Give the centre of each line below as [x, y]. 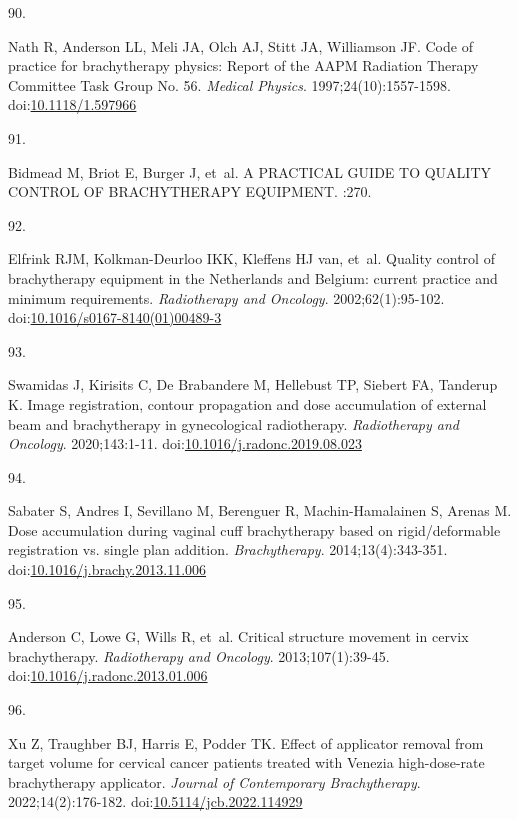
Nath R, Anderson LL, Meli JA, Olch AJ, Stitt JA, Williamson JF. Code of [240, 45]
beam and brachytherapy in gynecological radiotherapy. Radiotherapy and [233, 423]
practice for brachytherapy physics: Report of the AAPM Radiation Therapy [243, 65]
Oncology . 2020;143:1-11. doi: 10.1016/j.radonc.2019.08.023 [185, 443]
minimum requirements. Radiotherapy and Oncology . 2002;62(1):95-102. [226, 297]
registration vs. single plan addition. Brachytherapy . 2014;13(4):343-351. [228, 549]
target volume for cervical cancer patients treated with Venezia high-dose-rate [246, 762]
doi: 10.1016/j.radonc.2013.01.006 [108, 675]
